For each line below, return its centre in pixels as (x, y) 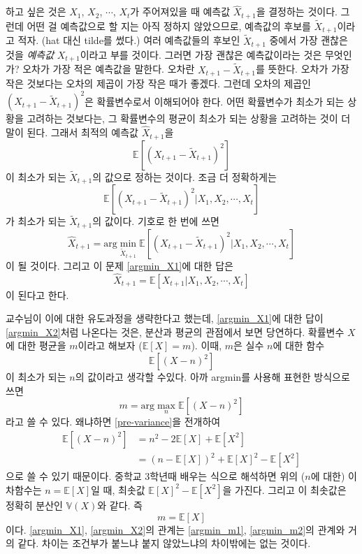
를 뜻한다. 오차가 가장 (302, 69)
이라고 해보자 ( (110, 345)
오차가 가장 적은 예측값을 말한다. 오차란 (109, 69)
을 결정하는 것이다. (297, 12)
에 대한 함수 (299, 345)
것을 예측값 (30, 55)
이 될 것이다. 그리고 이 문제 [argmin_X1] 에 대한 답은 (120, 265)
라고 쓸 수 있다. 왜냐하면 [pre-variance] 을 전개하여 (113, 422)
